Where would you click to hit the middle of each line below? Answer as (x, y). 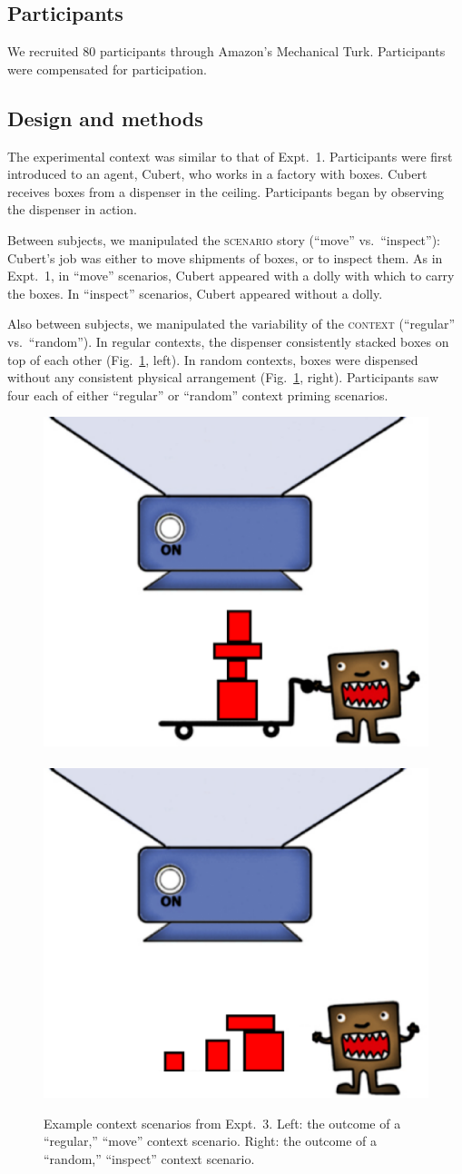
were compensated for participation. (107, 69)
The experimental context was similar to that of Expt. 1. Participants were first (230, 156)
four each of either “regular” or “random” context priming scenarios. (198, 395)
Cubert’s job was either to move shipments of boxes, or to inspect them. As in (225, 257)
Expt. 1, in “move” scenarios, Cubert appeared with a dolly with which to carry (231, 276)
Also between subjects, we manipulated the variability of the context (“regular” (231, 324)
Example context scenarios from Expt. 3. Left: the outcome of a (222, 1123)
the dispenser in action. (72, 209)
